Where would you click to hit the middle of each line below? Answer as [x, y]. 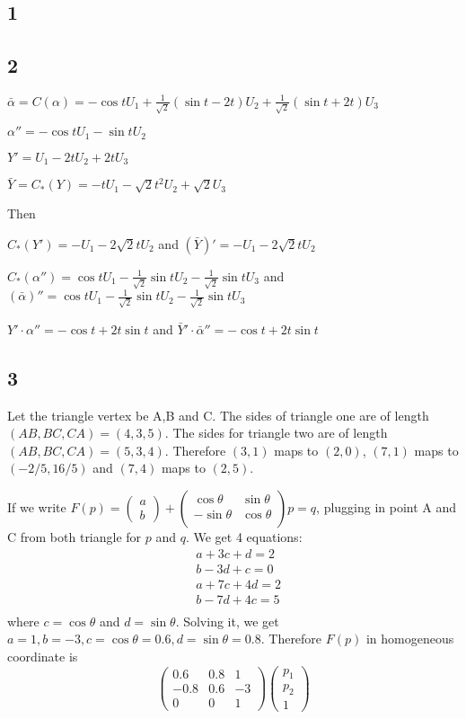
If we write [37, 507]
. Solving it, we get [227, 621]
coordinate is [43, 656]
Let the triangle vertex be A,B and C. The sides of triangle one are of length [218, 415]
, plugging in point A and [387, 507]
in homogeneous [410, 639]
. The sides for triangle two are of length [276, 433]
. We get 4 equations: [244, 537]
